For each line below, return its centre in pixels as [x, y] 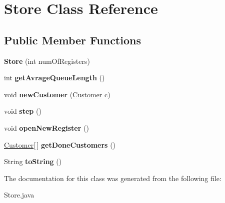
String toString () [33, 161]
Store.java [19, 195]
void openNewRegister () [46, 127]
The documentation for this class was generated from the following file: [113, 178]
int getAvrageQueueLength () [54, 78]
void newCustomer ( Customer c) [57, 94]
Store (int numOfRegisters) [47, 61]
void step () [23, 111]
